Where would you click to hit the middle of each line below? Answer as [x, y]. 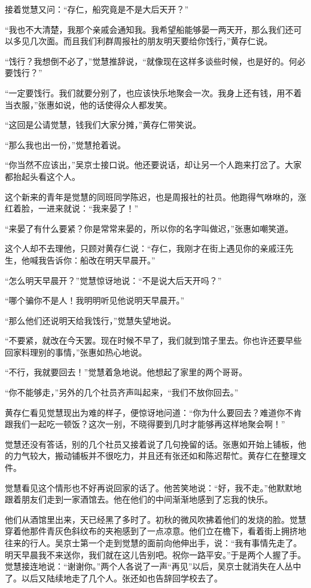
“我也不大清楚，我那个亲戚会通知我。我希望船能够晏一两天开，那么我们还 [149, 29]
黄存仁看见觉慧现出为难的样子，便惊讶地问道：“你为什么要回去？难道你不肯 [153, 412]
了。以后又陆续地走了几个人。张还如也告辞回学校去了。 [114, 578]
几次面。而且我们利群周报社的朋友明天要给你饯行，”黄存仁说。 [151, 41]
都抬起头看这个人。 [42, 176]
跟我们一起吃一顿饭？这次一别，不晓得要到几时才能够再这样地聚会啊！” [145, 424]
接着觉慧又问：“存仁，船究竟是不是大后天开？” [97, 9]
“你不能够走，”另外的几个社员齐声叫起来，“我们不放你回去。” [122, 392]
